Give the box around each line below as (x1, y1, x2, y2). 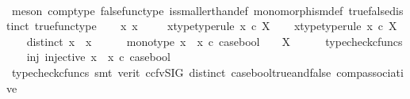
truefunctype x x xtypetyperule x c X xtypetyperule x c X (34, 17, 397, 34)
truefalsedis (348, 2, 404, 18)
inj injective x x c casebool (26, 48, 171, 65)
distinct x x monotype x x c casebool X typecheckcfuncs (26, 32, 403, 49)
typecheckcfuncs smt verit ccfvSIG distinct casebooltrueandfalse (11, 63, 331, 80)
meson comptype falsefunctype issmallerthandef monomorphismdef (11, 2, 343, 18)
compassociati (336, 63, 404, 80)
